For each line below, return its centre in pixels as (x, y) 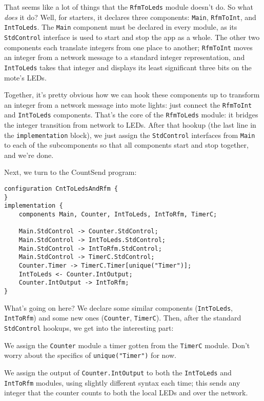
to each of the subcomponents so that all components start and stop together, (126, 145)
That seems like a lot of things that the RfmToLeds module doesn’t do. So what (129, 7)
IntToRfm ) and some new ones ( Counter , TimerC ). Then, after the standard (123, 318)
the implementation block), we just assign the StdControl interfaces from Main (130, 135)
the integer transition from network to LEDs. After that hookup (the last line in (130, 125)
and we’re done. (29, 155)
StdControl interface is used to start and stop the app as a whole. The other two (132, 37)
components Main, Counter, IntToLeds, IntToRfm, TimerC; (118, 215)
